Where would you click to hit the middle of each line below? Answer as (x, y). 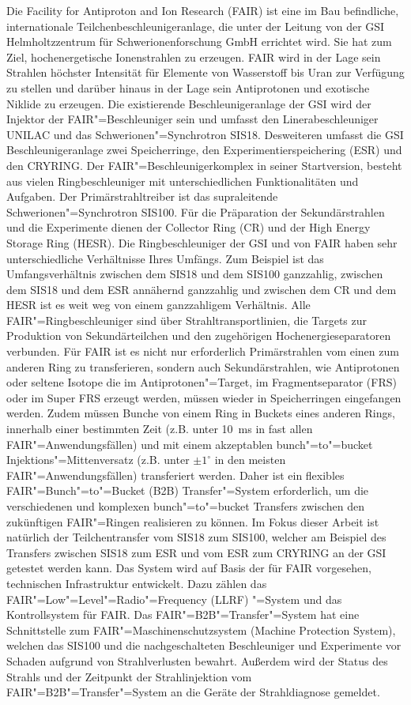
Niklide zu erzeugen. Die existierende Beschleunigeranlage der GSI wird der (189, 103)
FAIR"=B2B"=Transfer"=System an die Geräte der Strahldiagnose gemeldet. (193, 692)
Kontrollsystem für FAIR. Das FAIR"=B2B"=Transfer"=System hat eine (183, 615)
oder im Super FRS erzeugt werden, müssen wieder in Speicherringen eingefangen (204, 397)
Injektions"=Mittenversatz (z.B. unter (98, 460)
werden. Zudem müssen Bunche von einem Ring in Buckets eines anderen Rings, (201, 413)
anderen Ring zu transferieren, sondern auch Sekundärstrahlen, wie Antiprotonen (203, 366)
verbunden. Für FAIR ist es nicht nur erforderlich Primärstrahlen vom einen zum (203, 351)
